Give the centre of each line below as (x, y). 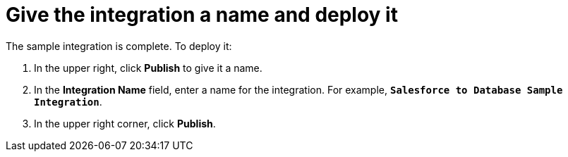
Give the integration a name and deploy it (202, 15)
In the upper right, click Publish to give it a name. (148, 68)
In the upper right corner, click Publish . (125, 123)
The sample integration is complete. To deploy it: (119, 46)
